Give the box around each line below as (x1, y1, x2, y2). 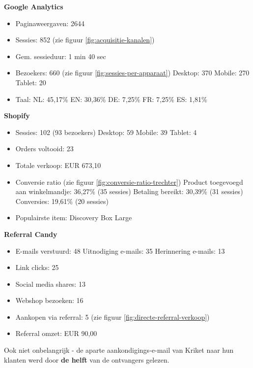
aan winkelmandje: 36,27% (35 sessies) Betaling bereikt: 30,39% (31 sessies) (15, 186, 243, 197)
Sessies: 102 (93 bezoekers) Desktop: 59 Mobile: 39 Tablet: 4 (15, 127, 197, 137)
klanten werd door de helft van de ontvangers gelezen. (4, 354, 169, 365)
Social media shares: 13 (15, 278, 85, 289)
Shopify (4, 110, 30, 121)
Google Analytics (4, 1, 63, 11)
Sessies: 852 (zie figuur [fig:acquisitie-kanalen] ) (15, 34, 155, 45)
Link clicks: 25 (15, 262, 59, 272)
